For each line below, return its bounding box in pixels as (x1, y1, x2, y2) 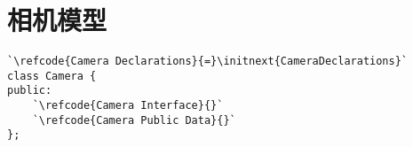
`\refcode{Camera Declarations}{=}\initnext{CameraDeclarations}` (7, 55, 409, 68)
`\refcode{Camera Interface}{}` (32, 99, 224, 112)
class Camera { (7, 69, 97, 82)
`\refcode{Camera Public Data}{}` (32, 113, 236, 127)
